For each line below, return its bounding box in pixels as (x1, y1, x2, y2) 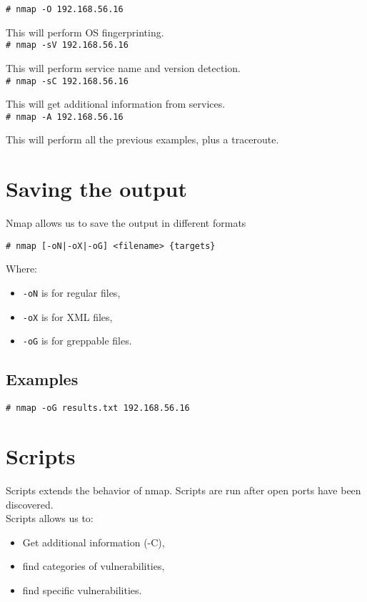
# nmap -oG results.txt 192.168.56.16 (6, 403, 190, 414)
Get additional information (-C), (22, 534, 165, 549)
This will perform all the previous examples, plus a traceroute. (6, 132, 279, 147)
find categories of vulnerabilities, (22, 558, 165, 573)
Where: (6, 261, 37, 276)
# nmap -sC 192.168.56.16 (6, 76, 129, 86)
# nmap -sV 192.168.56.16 (6, 40, 129, 51)
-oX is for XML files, (22, 309, 113, 324)
